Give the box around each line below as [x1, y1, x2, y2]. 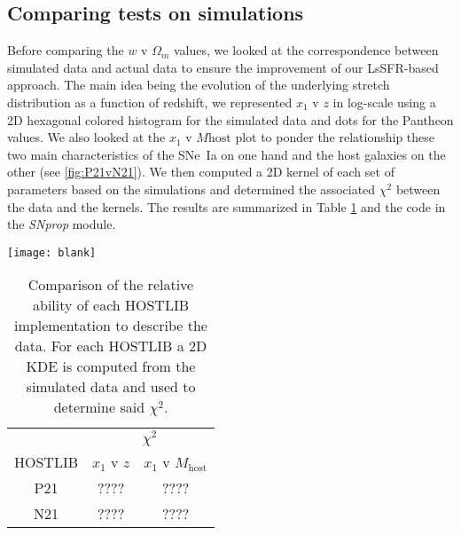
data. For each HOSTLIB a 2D [14, 335, 207, 357]
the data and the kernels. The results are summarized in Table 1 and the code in [7, 197, 446, 216]
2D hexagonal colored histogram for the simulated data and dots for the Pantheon [7, 110, 454, 129]
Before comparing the [7, 41, 124, 59]
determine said [53, 397, 145, 418]
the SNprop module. [7, 215, 116, 233]
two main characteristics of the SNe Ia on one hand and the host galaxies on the [7, 145, 446, 163]
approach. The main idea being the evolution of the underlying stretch [7, 75, 390, 94]
